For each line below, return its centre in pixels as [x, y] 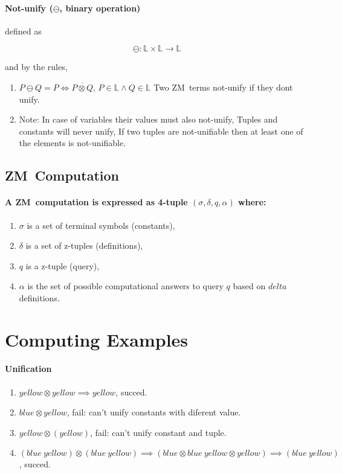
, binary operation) [100, 8]
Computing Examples [97, 339]
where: [252, 202]
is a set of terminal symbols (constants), [101, 225]
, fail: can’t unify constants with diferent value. [154, 412]
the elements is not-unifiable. [73, 143]
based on [249, 286]
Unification [28, 369]
